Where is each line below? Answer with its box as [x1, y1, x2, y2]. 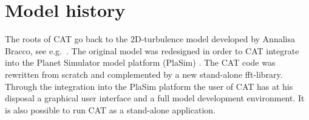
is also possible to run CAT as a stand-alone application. [5, 103, 216, 116]
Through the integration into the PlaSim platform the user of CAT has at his [5, 80, 293, 92]
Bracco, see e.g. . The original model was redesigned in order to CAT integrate [5, 44, 299, 57]
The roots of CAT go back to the [5, 33, 128, 45]
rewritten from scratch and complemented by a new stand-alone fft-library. [5, 68, 283, 80]
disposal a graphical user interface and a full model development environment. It [5, 92, 305, 104]
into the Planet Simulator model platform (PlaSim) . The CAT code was [5, 56, 276, 69]
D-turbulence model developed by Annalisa [134, 33, 295, 45]
